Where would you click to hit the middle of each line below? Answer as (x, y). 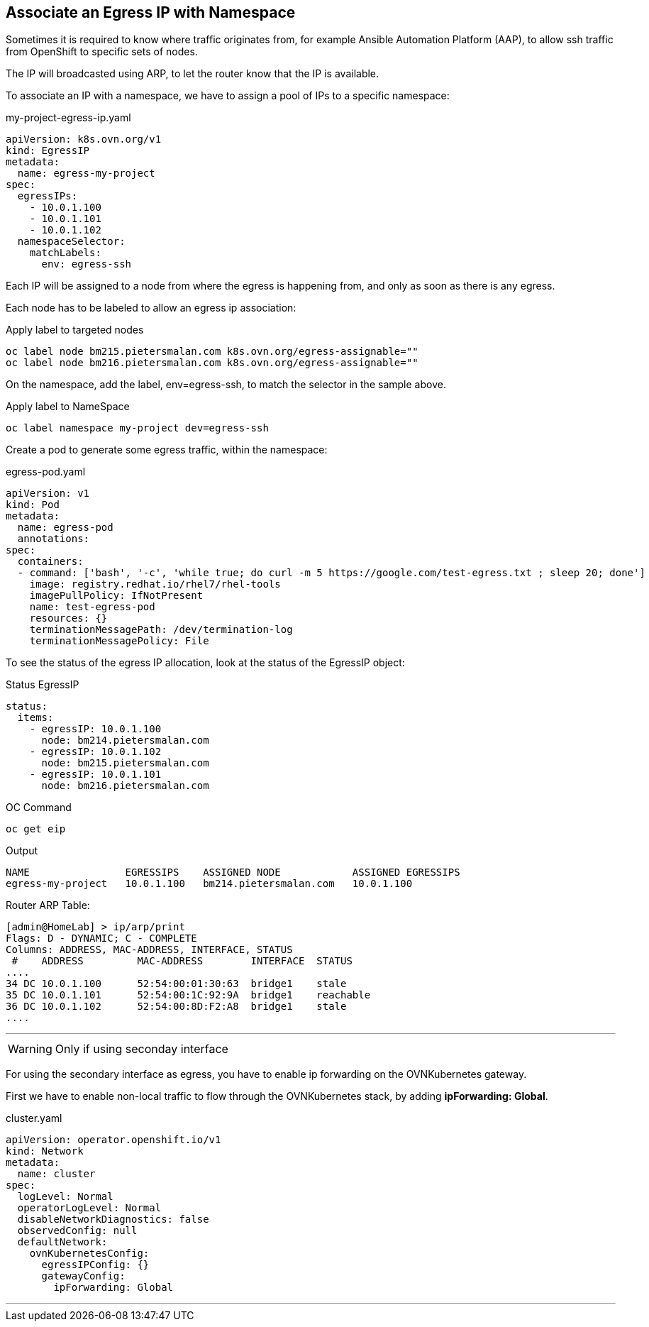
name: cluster (56, 1174)
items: (35, 718)
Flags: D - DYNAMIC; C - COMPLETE (101, 938)
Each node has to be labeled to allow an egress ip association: (151, 308)
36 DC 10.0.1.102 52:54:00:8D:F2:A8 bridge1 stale (176, 1007)
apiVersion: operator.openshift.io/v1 (113, 1140)
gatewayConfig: (83, 1276)
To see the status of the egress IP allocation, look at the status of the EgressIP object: (205, 663)
